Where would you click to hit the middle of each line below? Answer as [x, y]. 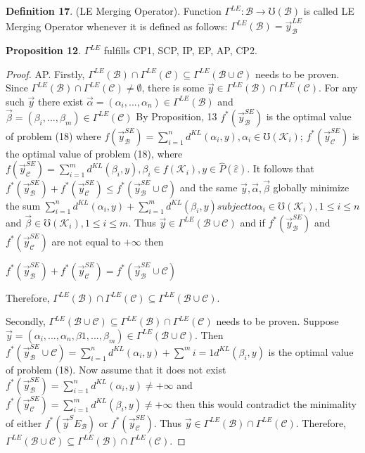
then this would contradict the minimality [266, 403]
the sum [23, 205]
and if [252, 222]
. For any [338, 88]
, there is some [173, 88]
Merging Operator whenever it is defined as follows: [117, 26]
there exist [61, 101]
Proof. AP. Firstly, [45, 74]
